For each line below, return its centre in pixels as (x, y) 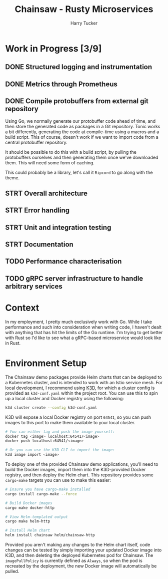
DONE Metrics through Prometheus (61, 84)
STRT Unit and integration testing (58, 227)
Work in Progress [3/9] (53, 48)
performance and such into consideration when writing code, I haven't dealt (83, 327)
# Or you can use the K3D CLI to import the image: (60, 450)
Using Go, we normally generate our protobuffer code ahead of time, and (80, 121)
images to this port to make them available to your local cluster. (70, 422)
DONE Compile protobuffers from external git (77, 101)
